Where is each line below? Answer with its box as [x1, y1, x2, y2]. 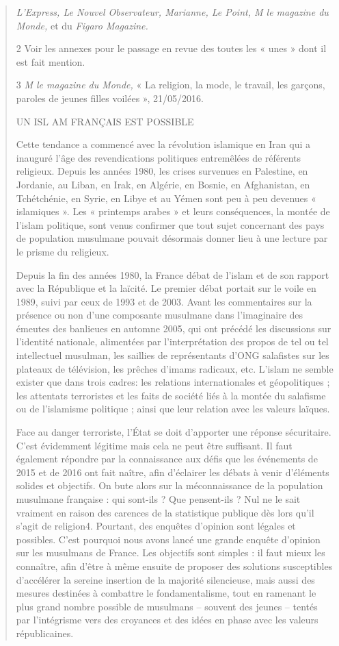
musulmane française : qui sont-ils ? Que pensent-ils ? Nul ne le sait [16, 492, 301, 506]
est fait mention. [16, 54, 85, 69]
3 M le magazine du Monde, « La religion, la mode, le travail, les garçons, [16, 77, 325, 92]
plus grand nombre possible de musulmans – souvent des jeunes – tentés [16, 599, 318, 613]
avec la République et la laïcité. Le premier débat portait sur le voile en [16, 281, 316, 295]
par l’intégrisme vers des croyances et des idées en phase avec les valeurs [16, 612, 318, 627]
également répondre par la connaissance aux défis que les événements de [16, 451, 318, 466]
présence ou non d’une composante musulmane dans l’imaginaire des [16, 308, 303, 322]
